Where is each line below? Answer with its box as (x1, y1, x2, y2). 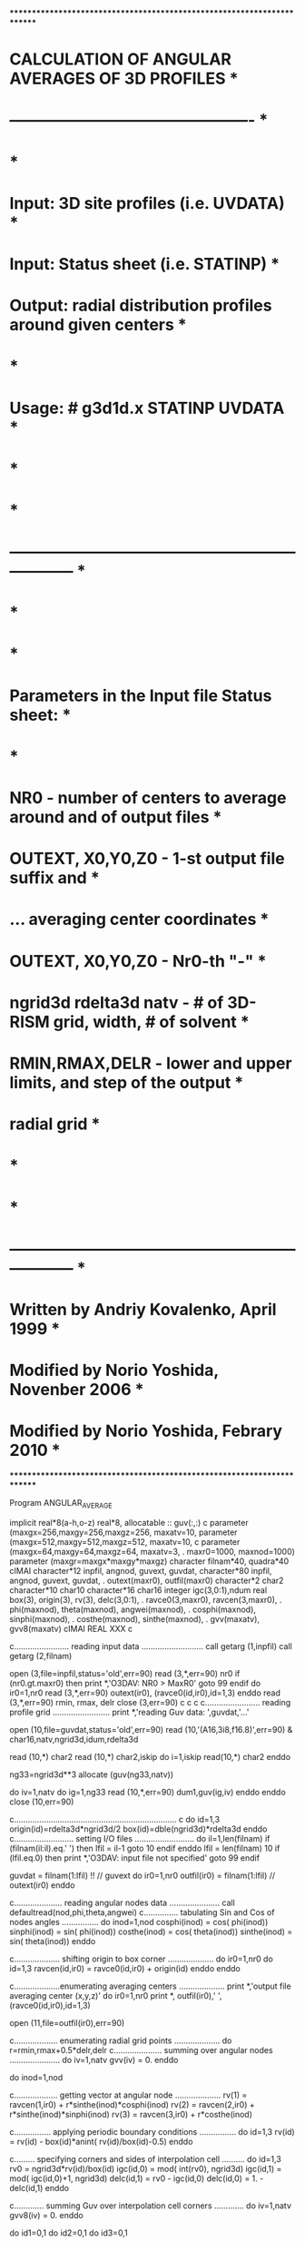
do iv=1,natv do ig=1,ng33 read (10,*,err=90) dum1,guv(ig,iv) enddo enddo (9, 1786, 286, 1797)
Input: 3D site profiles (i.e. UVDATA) (9, 192, 285, 213)
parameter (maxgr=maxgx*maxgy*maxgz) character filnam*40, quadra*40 (9, 1556, 290, 1567)
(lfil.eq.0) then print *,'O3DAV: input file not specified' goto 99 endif (9, 1852, 261, 1863)
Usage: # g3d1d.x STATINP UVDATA (9, 398, 285, 418)
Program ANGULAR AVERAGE (9, 1498, 113, 1510)
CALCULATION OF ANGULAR (9, 49, 231, 70)
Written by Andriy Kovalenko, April (9, 1299, 277, 1320)
